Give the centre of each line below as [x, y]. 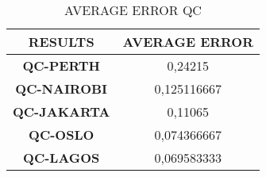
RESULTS [61, 42]
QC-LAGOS [62, 158]
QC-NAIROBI [62, 88]
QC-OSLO [62, 135]
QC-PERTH [61, 65]
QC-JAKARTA [62, 112]
